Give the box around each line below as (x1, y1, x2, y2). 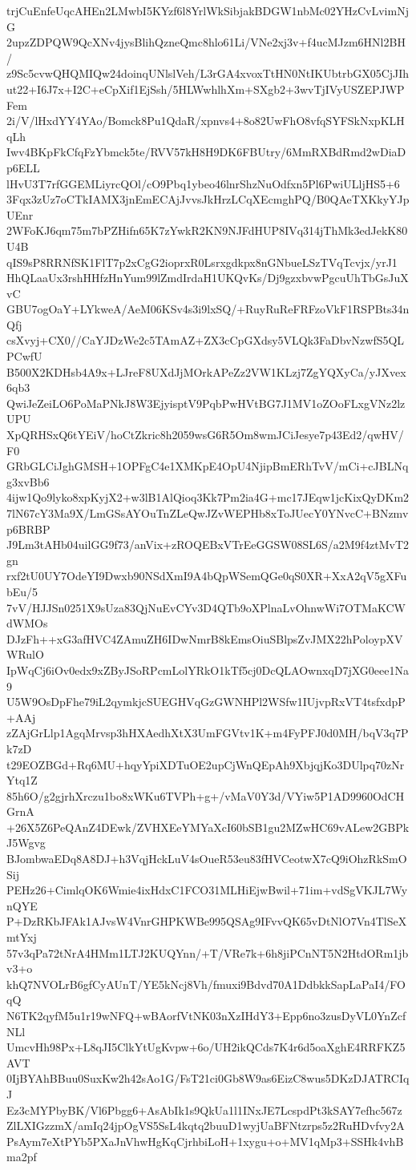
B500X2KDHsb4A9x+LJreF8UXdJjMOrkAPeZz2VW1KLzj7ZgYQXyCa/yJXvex (6, 363, 406, 380)
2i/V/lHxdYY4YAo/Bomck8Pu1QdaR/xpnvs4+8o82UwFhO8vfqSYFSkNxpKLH (6, 112, 405, 129)
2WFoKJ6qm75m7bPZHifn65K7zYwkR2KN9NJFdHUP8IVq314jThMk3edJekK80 (6, 222, 408, 239)
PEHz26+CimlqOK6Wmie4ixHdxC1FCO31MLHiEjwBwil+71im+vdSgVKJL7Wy (6, 882, 408, 898)
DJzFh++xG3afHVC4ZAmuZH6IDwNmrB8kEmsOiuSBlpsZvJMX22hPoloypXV (6, 630, 403, 647)
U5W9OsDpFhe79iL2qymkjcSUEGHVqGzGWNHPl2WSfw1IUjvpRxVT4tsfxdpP (6, 693, 406, 710)
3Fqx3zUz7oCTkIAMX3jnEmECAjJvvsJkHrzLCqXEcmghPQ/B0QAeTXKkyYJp (6, 191, 410, 208)
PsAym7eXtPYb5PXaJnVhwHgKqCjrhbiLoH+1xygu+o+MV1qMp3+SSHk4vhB (6, 1132, 404, 1149)
